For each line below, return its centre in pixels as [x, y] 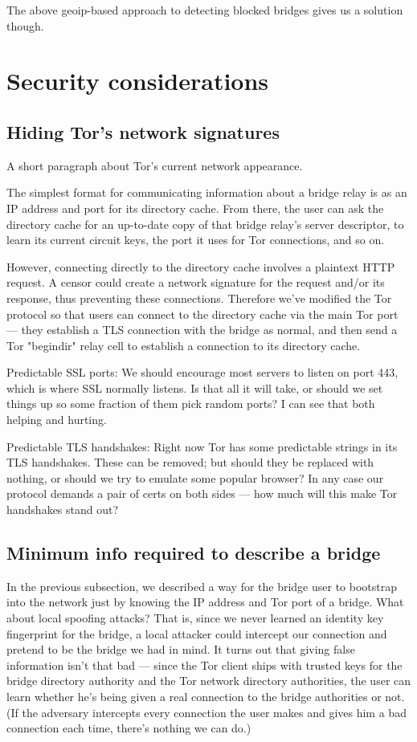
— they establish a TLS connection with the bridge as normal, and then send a [202, 330]
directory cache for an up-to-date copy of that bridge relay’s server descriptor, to [205, 224]
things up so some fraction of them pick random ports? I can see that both [191, 404]
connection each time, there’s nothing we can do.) [129, 728]
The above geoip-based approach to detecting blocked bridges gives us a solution [205, 10]
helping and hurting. [57, 420]
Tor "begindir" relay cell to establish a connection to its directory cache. [184, 345]
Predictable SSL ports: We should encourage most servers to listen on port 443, [202, 372]
